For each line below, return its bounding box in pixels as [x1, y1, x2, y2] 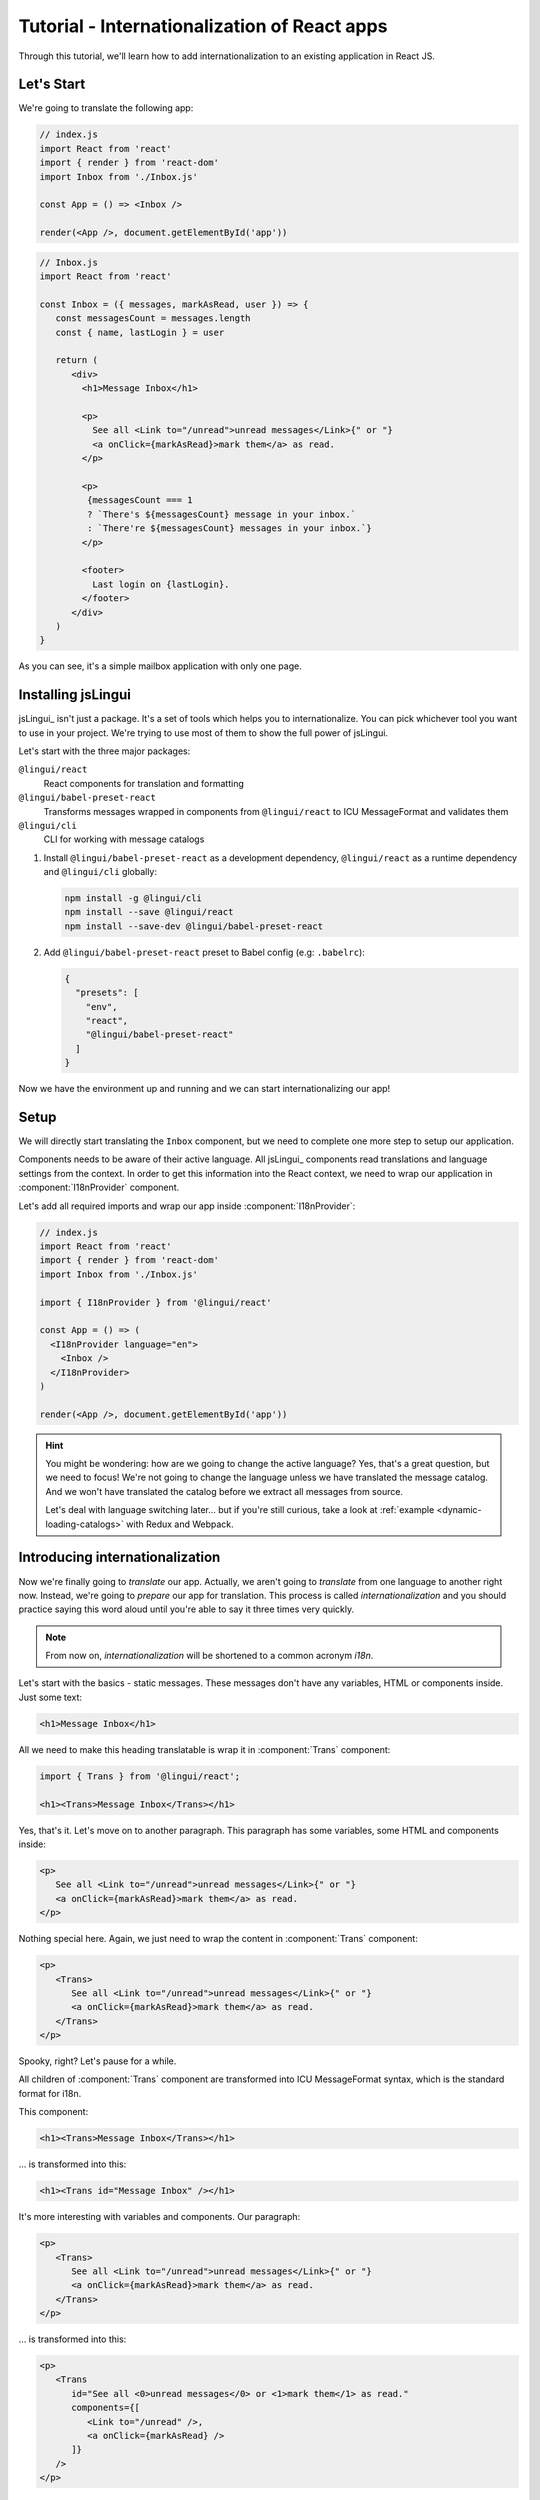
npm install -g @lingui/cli [64, 893, 202, 904]
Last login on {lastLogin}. [91, 578, 230, 590]
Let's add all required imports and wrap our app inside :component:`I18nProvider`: [18, 1200, 356, 1212]
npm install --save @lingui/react [64, 906, 234, 918]
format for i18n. [18, 2087, 82, 2099]
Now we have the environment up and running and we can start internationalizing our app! [18, 1083, 391, 1095]
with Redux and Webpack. [126, 1518, 234, 1530]
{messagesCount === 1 [86, 495, 194, 506]
